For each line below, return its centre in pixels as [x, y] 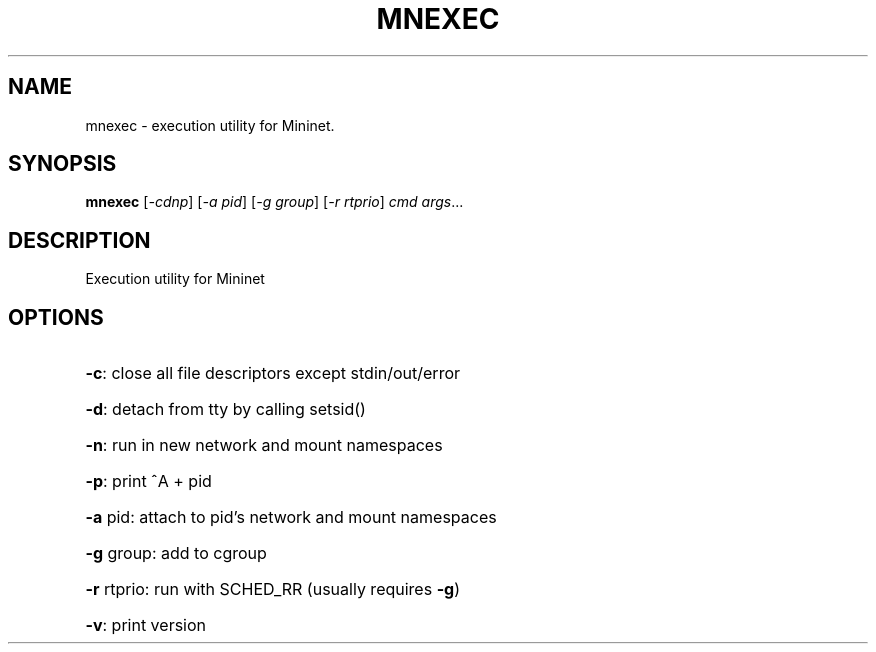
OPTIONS [56, 317]
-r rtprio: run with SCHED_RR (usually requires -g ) [273, 589]
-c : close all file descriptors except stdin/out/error [273, 373]
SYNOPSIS [62, 164]
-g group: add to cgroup [176, 553]
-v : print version [146, 625]
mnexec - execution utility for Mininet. [210, 125]
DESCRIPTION [79, 240]
